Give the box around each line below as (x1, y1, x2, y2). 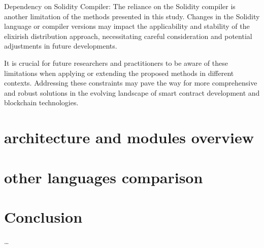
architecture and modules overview (4, 127, 254, 148)
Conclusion (4, 206, 83, 227)
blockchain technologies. (4, 97, 79, 108)
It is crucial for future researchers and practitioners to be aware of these (4, 57, 228, 68)
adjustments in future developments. (4, 40, 117, 51)
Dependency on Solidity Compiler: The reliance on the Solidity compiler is (4, 1, 236, 11)
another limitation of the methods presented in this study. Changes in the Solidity (4, 11, 260, 21)
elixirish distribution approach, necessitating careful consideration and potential (4, 30, 252, 41)
